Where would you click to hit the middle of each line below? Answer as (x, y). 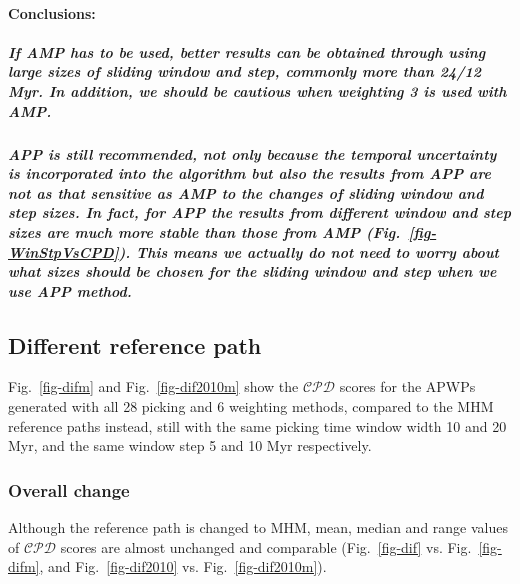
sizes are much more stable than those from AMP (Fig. (204, 231)
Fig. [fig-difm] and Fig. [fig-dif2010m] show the (153, 386)
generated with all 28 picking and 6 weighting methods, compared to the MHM (251, 406)
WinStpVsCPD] (63, 251)
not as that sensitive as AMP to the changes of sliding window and (246, 192)
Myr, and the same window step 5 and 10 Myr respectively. (190, 445)
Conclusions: (52, 12)
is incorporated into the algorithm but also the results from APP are (250, 173)
